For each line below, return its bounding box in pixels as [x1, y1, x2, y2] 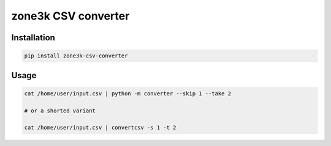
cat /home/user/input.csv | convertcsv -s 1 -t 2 [24, 124, 177, 131]
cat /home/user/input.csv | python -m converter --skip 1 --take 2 [24, 90, 232, 97]
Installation [11, 32, 55, 43]
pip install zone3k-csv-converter [24, 53, 128, 59]
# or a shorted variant [24, 107, 96, 114]
